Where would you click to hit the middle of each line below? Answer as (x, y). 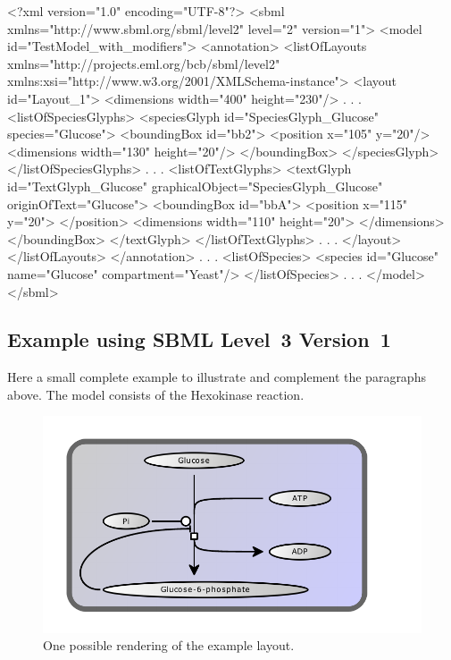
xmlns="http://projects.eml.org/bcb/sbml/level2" (144, 63)
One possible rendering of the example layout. (169, 645)
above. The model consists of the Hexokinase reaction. (156, 394)
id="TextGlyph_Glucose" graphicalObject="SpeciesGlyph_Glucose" (195, 186)
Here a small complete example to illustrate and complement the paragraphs (217, 377)
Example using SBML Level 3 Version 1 (199, 339)
